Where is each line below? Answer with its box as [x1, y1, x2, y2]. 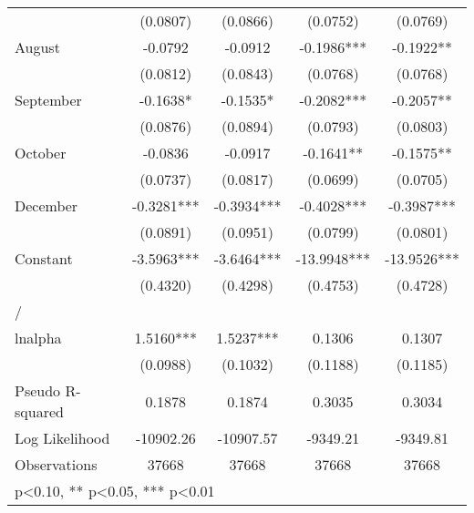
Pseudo [15, 380, 61, 401]
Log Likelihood [15, 427, 110, 448]
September [15, 89, 82, 110]
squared [15, 401, 64, 422]
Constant [15, 248, 73, 269]
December [15, 195, 78, 216]
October [15, 142, 67, 163]
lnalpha [15, 327, 62, 348]
